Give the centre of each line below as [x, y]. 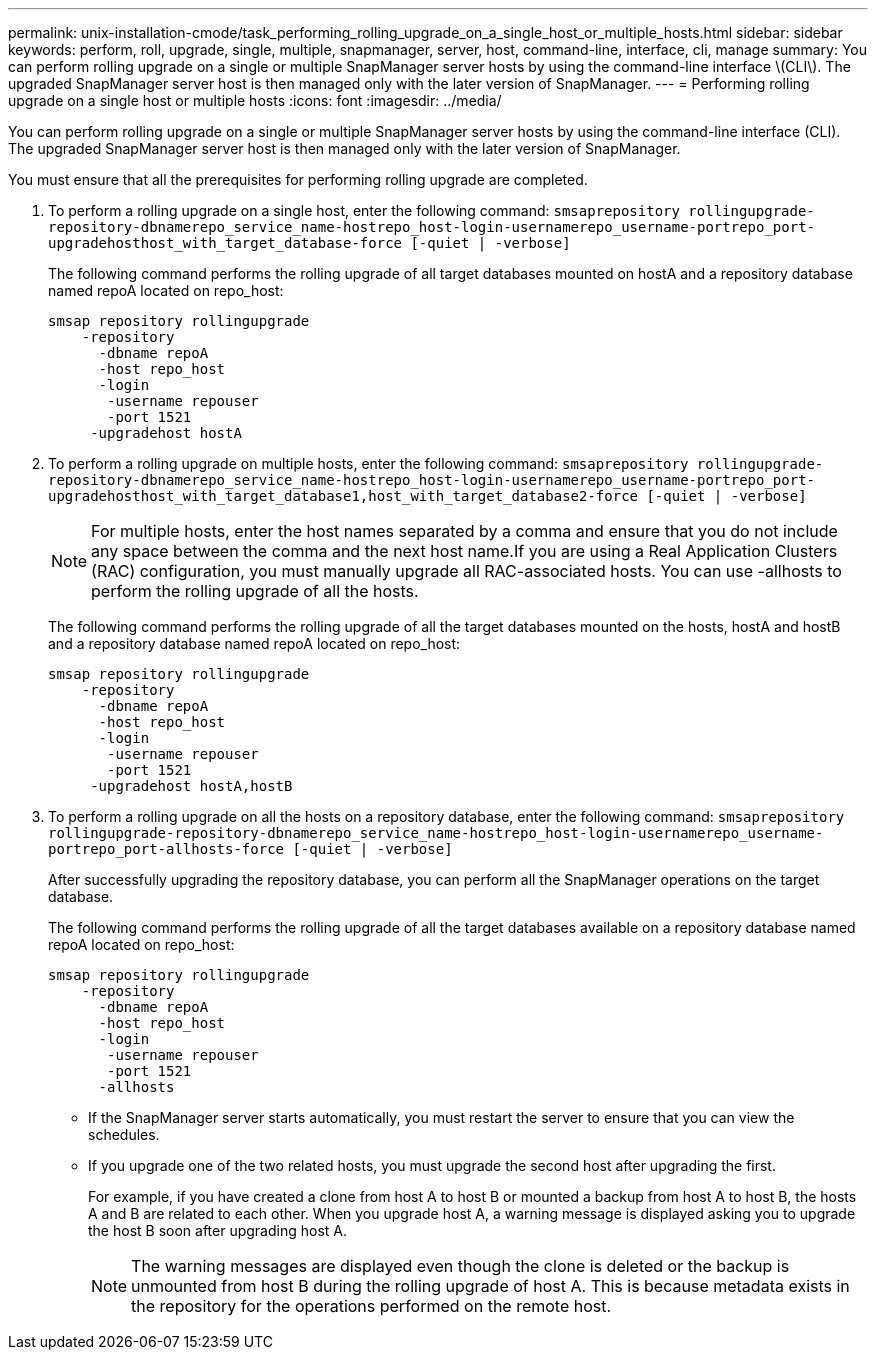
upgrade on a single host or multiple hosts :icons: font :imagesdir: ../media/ [255, 100]
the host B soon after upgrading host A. [217, 1230]
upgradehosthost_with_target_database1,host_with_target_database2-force [343, 496]
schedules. [124, 1134]
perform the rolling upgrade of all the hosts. [255, 591]
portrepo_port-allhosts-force [166, 849]
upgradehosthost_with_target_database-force [225, 243]
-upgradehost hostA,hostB [191, 786]
